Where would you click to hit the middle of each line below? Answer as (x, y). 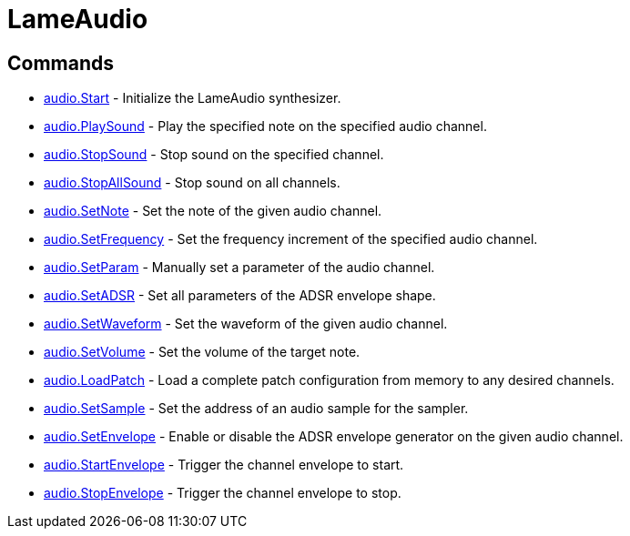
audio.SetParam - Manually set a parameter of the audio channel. (239, 268)
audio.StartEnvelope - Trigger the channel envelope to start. (224, 465)
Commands (61, 63)
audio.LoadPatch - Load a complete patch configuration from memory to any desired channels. (329, 380)
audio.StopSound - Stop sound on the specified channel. (214, 155)
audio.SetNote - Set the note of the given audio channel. (213, 211)
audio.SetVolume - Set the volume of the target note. (202, 352)
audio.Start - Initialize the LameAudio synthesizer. (193, 98)
